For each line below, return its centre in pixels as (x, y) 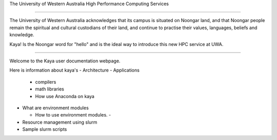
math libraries (50, 89)
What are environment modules (56, 108)
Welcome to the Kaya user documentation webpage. (65, 61)
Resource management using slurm (60, 122)
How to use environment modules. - (73, 115)
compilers (46, 82)
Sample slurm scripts (45, 129)
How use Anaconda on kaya (65, 96)
